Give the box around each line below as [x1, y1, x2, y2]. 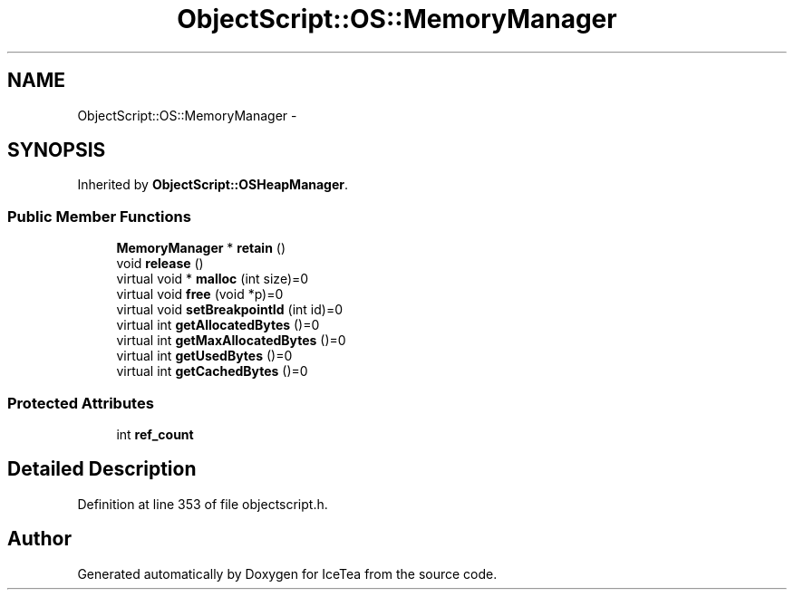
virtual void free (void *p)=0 [116, 286, 284, 303]
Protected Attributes [7, 393, 154, 412]
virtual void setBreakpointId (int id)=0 [116, 302, 343, 318]
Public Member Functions [7, 207, 191, 226]
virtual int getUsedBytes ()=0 [116, 348, 293, 364]
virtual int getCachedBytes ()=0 [116, 363, 308, 380]
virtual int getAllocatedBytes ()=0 [116, 317, 320, 333]
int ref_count [116, 426, 194, 442]
